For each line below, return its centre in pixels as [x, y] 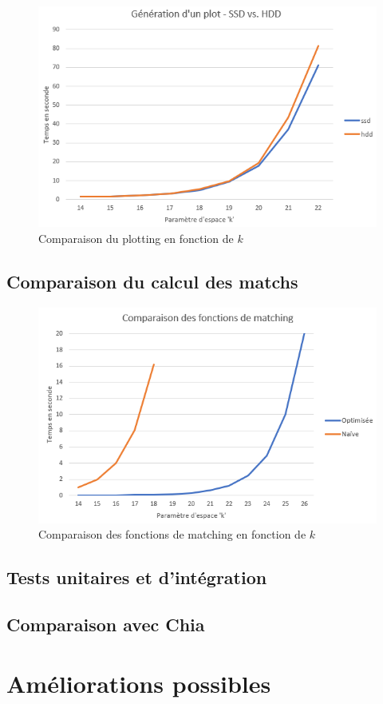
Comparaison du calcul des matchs [152, 282]
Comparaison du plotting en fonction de [136, 239]
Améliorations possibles [139, 683]
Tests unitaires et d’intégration [137, 577]
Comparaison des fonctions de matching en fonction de [172, 534]
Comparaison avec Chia [106, 624]
